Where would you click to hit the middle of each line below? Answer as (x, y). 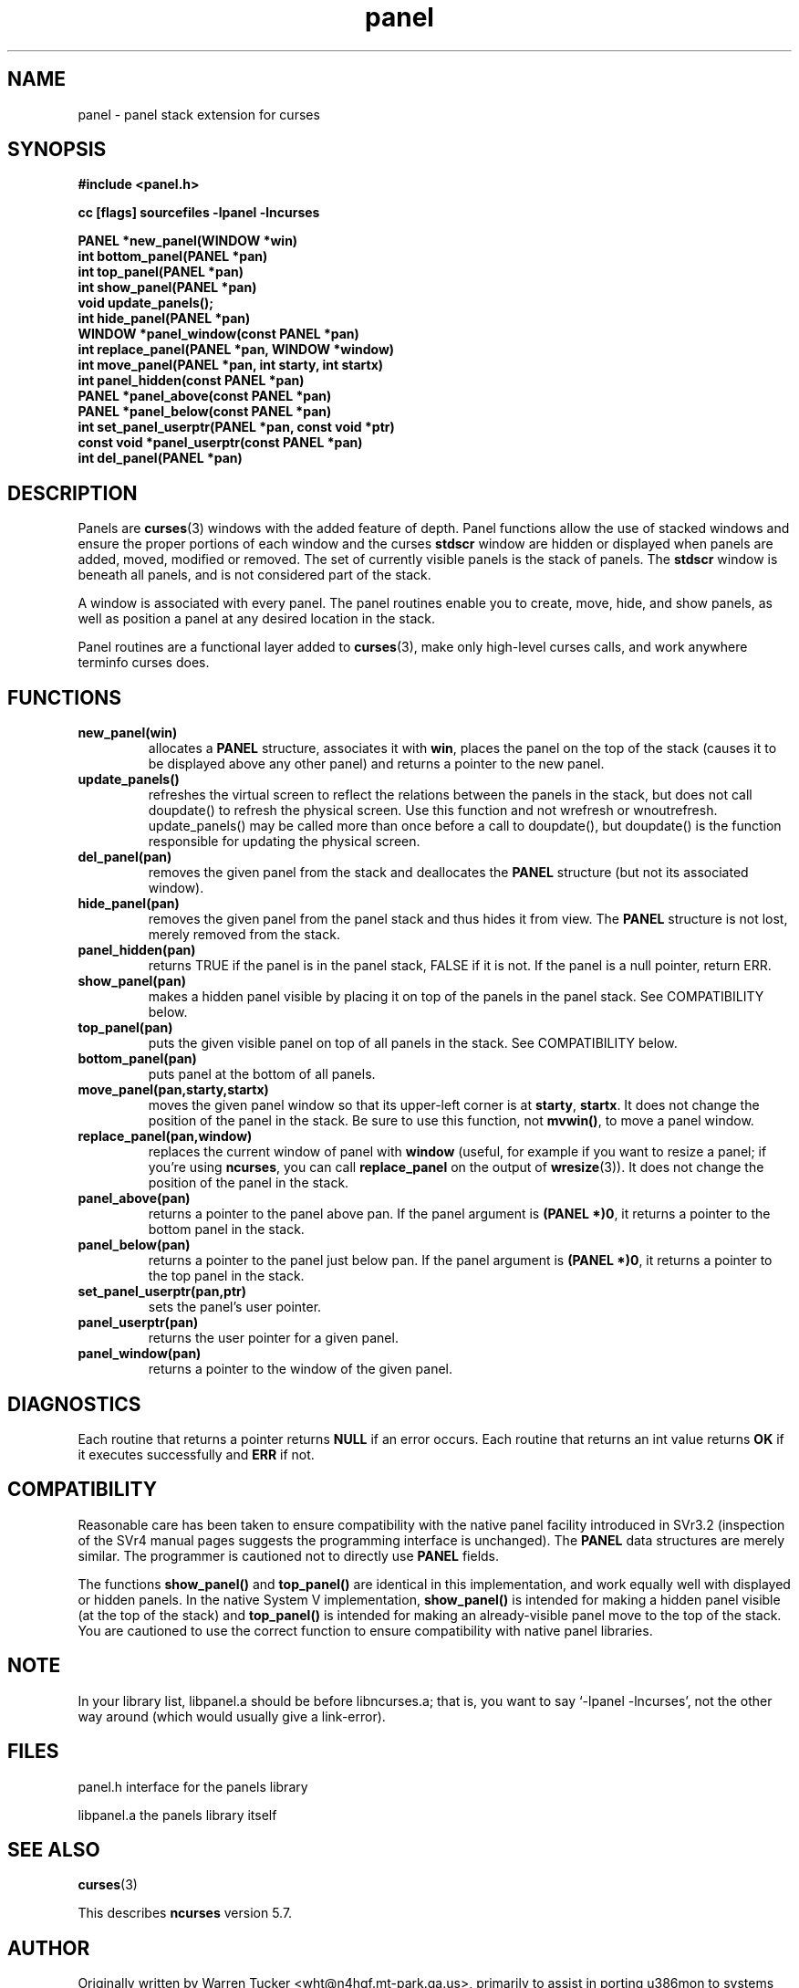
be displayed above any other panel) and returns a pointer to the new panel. (376, 764)
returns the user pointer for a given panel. (273, 1338)
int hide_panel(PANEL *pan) (164, 319)
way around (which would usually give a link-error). (232, 1716)
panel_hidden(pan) (137, 950)
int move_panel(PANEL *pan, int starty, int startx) (231, 365)
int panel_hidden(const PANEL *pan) (191, 381)
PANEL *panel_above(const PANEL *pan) (205, 396)
